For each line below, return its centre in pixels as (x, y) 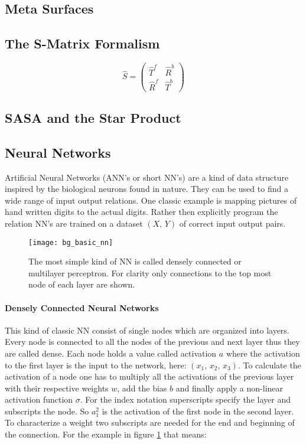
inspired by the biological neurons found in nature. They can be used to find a (147, 189)
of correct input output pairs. (232, 223)
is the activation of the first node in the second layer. (198, 411)
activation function (39, 399)
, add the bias (142, 388)
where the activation (263, 353)
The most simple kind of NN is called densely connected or (135, 261)
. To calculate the (269, 365)
